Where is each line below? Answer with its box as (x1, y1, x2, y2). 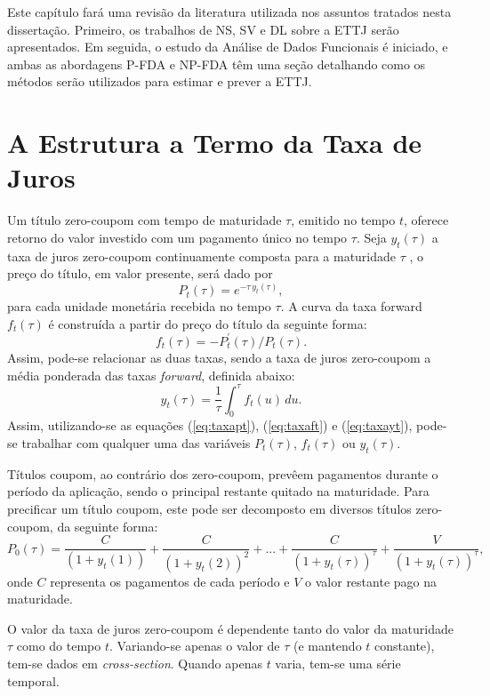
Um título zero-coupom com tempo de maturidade (7, 211, 282, 229)
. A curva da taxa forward (280, 297, 422, 316)
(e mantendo (293, 636, 362, 655)
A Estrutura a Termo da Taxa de (7, 124, 422, 161)
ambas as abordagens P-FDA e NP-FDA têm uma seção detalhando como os (7, 54, 426, 73)
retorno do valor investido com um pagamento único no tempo (7, 228, 348, 246)
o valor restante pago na (305, 572, 437, 590)
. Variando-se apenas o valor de (109, 636, 280, 655)
